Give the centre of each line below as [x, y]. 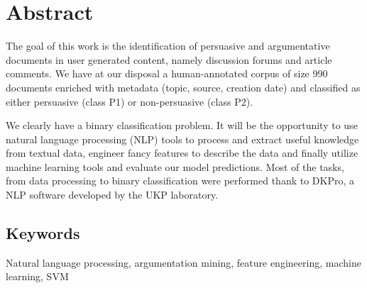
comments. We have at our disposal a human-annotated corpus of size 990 [167, 73]
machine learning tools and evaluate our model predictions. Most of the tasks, [175, 166]
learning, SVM [37, 276]
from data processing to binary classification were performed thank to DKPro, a [180, 181]
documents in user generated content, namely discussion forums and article [169, 59]
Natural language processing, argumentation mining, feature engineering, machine [183, 262]
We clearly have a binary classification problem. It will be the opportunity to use [182, 125]
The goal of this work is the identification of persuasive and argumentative [168, 46]
